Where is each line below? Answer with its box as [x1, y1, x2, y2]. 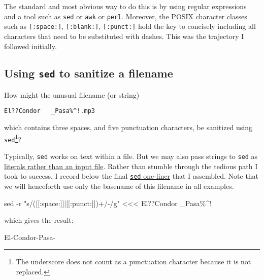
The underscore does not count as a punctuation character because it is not [16, 256, 251, 267]
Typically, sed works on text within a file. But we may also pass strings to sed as [4, 151, 258, 162]
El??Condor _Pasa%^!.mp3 [4, 107, 95, 115]
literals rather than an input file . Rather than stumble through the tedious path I [4, 161, 258, 171]
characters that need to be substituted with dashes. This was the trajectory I [4, 30, 244, 41]
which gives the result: [4, 215, 74, 225]
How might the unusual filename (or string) [4, 89, 140, 100]
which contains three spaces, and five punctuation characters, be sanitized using [4, 122, 253, 133]
